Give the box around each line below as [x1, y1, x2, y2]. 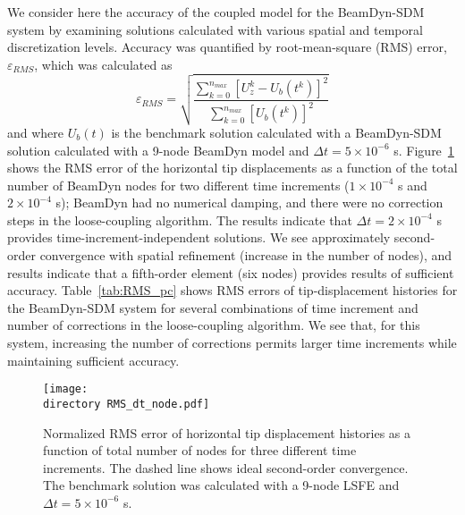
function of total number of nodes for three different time [43, 441, 357, 460]
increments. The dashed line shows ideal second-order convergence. [43, 458, 409, 477]
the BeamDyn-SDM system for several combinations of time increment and [7, 298, 418, 317]
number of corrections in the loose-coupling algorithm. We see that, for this [7, 316, 420, 334]
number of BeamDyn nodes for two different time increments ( [7, 175, 350, 194]
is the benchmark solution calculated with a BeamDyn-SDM [111, 122, 442, 141]
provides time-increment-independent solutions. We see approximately [7, 228, 391, 247]
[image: [43, 383, 89, 396]
